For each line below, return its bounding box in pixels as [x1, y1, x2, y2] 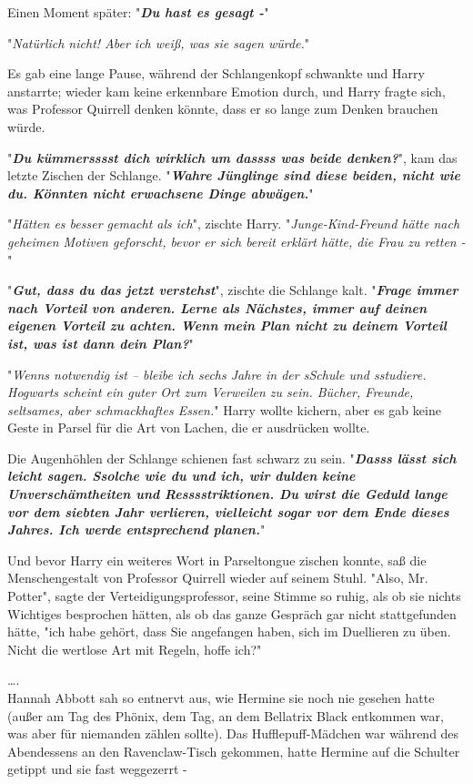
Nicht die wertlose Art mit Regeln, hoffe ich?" [7, 639, 262, 658]
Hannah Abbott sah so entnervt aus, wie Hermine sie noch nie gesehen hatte [7, 688, 435, 707]
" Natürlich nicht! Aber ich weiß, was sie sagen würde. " [7, 33, 310, 52]
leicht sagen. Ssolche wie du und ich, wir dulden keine [7, 466, 356, 485]
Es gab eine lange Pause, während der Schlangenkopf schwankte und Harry [7, 64, 425, 83]
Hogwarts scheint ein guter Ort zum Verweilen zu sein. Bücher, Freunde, [7, 382, 414, 402]
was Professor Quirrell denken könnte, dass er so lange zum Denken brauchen [7, 99, 438, 118]
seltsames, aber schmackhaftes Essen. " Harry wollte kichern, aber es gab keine [7, 400, 441, 419]
